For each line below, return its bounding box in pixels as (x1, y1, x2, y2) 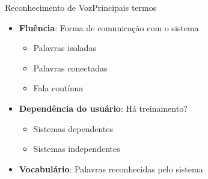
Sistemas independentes (33, 142, 120, 155)
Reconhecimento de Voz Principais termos (5, 1, 157, 13)
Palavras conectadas (33, 61, 108, 74)
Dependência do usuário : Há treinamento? (19, 102, 188, 114)
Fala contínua (33, 82, 84, 94)
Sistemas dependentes (33, 122, 114, 135)
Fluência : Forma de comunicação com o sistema (19, 21, 199, 34)
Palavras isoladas (33, 41, 96, 54)
